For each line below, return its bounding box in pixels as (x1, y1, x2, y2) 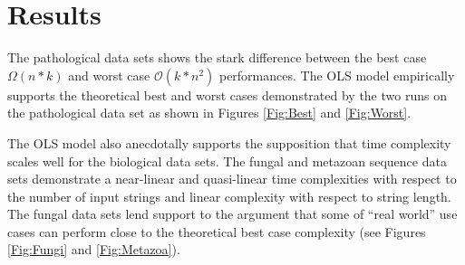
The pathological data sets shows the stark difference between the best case (7, 48, 427, 67)
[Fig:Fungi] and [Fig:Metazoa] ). (7, 240, 180, 259)
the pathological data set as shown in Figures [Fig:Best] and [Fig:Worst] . (7, 103, 412, 122)
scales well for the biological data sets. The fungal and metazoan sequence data (7, 151, 447, 170)
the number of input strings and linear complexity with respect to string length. (7, 186, 451, 205)
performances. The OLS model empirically (218, 65, 455, 84)
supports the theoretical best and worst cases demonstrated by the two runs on (7, 85, 447, 104)
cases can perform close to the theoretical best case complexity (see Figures (7, 222, 426, 241)
